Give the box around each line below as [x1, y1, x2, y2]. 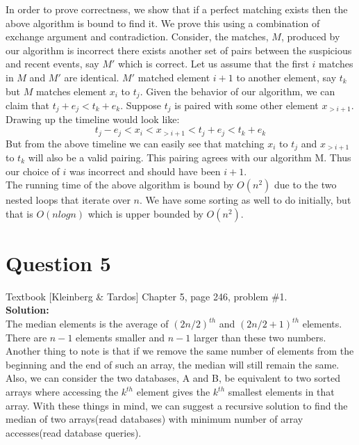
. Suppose [120, 98, 162, 113]
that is [6, 206, 33, 220]
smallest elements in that [228, 385, 335, 399]
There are [6, 330, 47, 344]
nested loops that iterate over [6, 193, 131, 207]
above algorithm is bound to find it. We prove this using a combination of [6, 15, 320, 30]
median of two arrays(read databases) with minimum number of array [6, 412, 303, 426]
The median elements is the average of [6, 316, 169, 331]
